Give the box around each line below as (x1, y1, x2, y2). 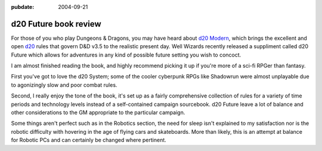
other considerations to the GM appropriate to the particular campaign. (11, 109, 185, 116)
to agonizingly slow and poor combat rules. (11, 81, 117, 89)
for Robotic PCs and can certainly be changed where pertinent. (11, 137, 166, 144)
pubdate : (11, 4, 35, 10)
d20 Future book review (11, 18, 101, 29)
